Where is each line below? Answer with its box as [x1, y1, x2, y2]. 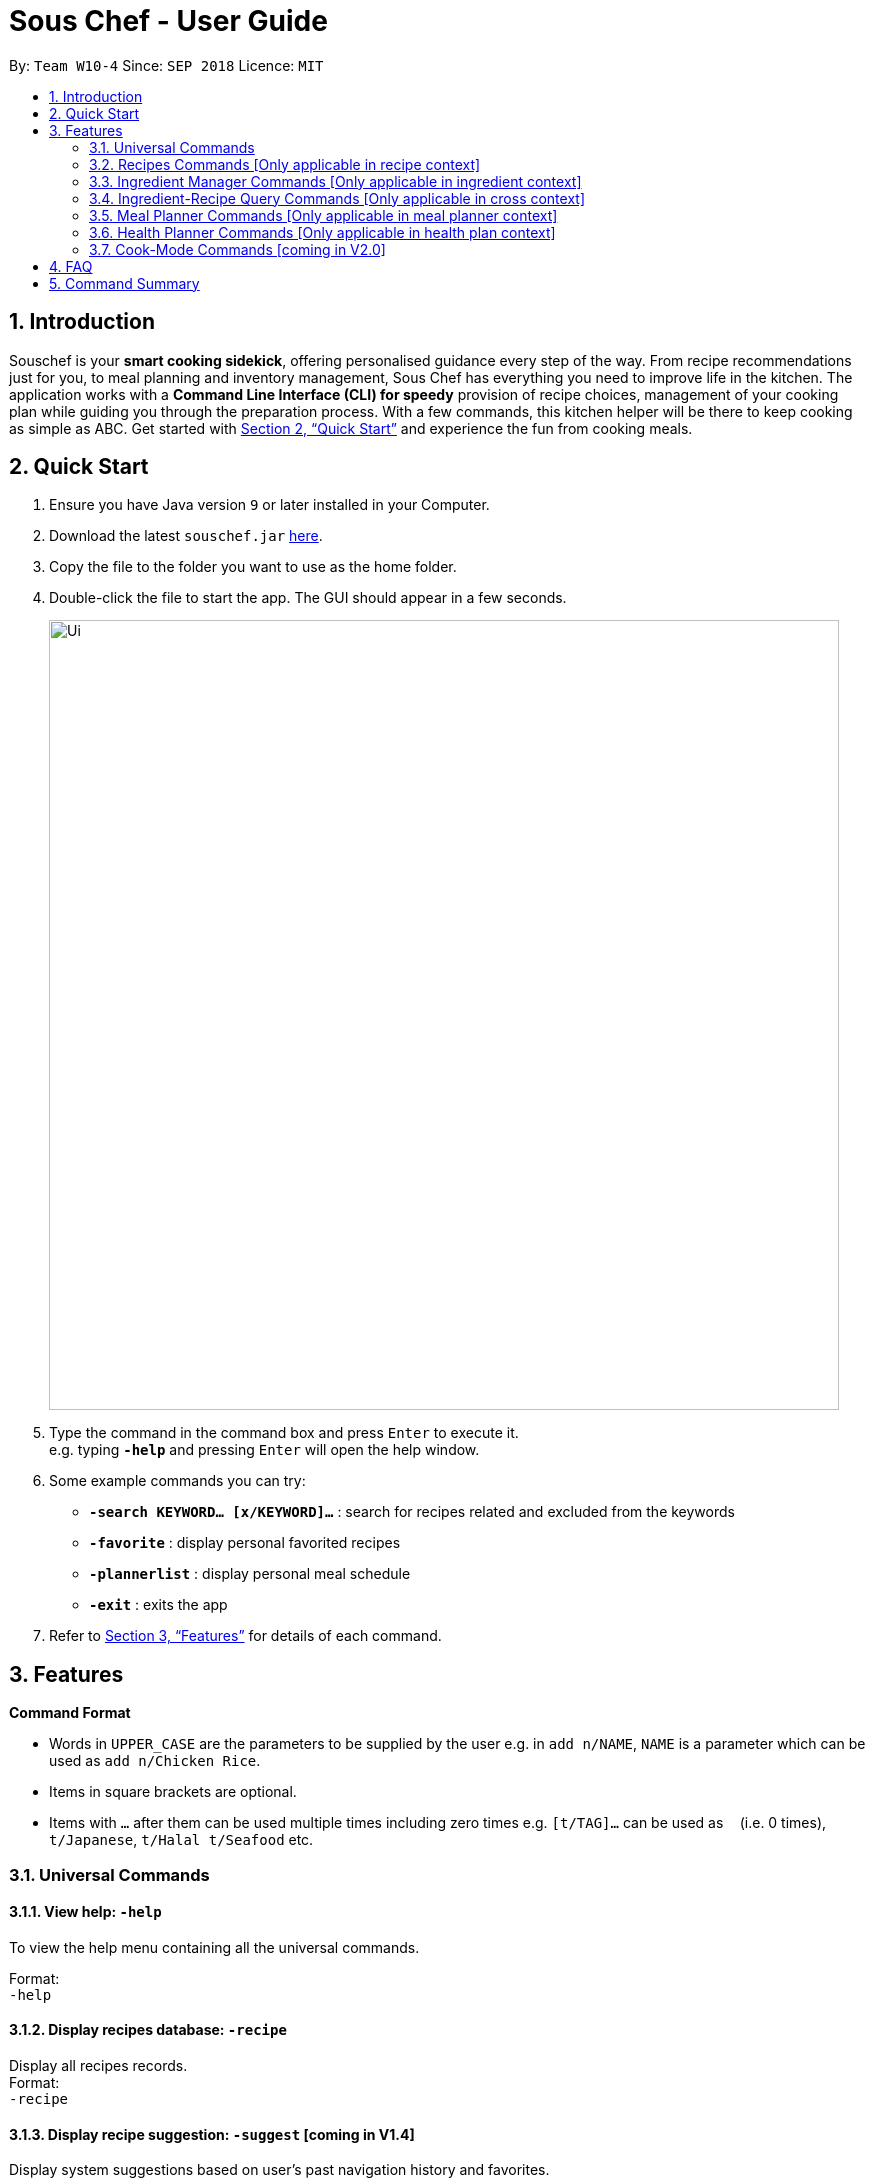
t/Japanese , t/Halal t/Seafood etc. [49, 1831, 314, 1849]
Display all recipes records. [9, 2057, 188, 2075]
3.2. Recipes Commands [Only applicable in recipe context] [89, 155, 481, 173]
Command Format [9, 1704, 131, 1722]
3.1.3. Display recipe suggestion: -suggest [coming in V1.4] [9, 2125, 415, 2143]
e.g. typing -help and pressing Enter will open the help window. [49, 1441, 480, 1459]
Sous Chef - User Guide [9, 4, 328, 38]
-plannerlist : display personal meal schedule [89, 1565, 411, 1583]
